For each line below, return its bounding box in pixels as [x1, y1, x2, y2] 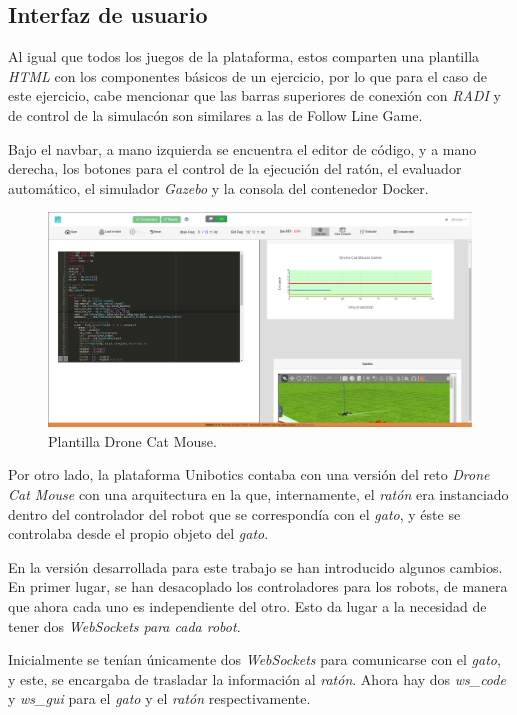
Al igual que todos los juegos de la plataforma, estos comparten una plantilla [8, 46, 480, 67]
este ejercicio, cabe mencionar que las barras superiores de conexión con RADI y [8, 85, 501, 106]
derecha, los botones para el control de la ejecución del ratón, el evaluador [8, 158, 462, 179]
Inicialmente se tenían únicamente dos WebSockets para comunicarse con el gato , [8, 649, 501, 670]
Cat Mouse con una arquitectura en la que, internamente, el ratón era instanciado [8, 484, 509, 505]
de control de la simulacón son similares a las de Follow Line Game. [8, 104, 423, 125]
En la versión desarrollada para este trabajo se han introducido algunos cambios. [8, 556, 503, 577]
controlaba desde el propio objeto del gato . [8, 523, 269, 544]
